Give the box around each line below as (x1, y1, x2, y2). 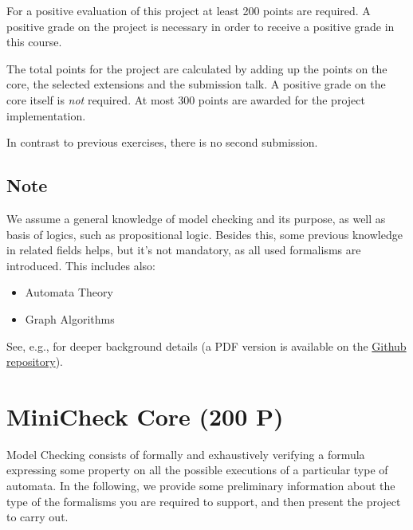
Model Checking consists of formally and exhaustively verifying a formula (6, 446, 365, 462)
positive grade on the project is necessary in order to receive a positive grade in (6, 18, 395, 34)
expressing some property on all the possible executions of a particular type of (6, 461, 388, 478)
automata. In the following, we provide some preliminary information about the (6, 477, 395, 494)
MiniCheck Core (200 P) (6, 399, 284, 432)
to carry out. (6, 508, 69, 525)
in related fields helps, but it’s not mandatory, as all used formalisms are (6, 241, 361, 258)
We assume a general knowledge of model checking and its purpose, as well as (6, 210, 386, 226)
